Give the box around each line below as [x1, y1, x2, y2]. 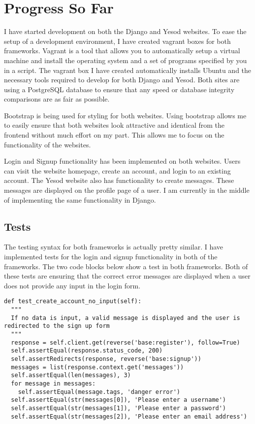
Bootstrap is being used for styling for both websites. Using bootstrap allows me [4, 110, 247, 120]
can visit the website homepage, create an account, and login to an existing [4, 165, 231, 176]
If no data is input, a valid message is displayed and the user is [11, 314, 240, 321]
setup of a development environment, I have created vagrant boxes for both [4, 35, 231, 46]
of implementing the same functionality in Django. [4, 194, 156, 205]
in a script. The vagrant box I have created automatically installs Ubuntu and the [4, 65, 252, 75]
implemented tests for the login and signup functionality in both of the [4, 251, 218, 262]
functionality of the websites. [4, 139, 91, 149]
